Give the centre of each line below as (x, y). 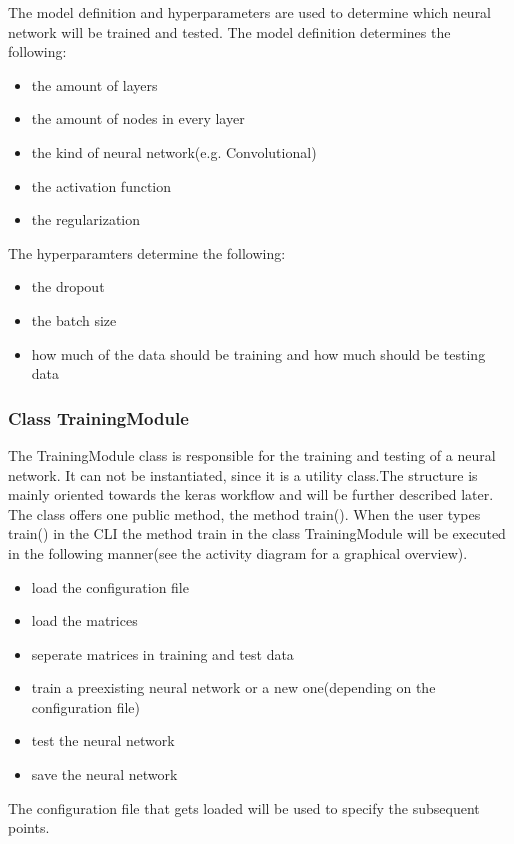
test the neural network (103, 740)
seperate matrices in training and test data (162, 653)
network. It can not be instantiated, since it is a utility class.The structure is (243, 474)
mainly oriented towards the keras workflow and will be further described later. (251, 494)
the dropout (68, 286)
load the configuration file (110, 586)
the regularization (86, 219)
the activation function (101, 185)
